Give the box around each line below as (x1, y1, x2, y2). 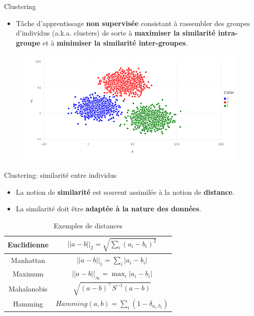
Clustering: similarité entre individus (4, 169, 117, 180)
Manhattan (11, 255, 45, 265)
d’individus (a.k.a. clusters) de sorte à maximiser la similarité (16, 28, 216, 38)
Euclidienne (8, 239, 49, 250)
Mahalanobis (9, 283, 48, 294)
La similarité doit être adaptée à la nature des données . (16, 203, 201, 214)
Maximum (12, 268, 44, 279)
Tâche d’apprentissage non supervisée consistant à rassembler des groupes (16, 18, 250, 28)
